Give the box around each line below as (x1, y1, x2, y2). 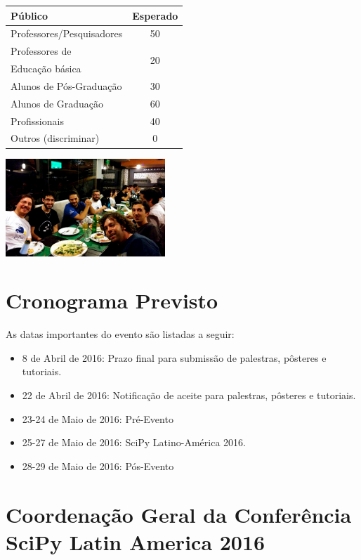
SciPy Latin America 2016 (6, 527, 265, 556)
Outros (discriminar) (11, 131, 100, 145)
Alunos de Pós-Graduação (11, 78, 122, 93)
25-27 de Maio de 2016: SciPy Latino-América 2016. (22, 435, 246, 450)
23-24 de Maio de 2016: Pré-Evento (22, 411, 173, 426)
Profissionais (11, 113, 64, 128)
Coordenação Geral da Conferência (6, 500, 352, 528)
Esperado (132, 8, 178, 22)
